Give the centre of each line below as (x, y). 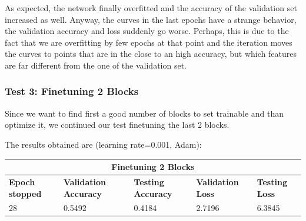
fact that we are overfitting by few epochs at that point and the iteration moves (149, 42)
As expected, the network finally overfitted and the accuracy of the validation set (151, 8)
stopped (25, 193)
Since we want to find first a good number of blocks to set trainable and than (144, 113)
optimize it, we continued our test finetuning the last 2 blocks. (117, 125)
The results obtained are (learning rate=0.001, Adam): (103, 144)
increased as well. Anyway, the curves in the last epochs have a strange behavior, (151, 19)
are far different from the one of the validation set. (96, 65)
